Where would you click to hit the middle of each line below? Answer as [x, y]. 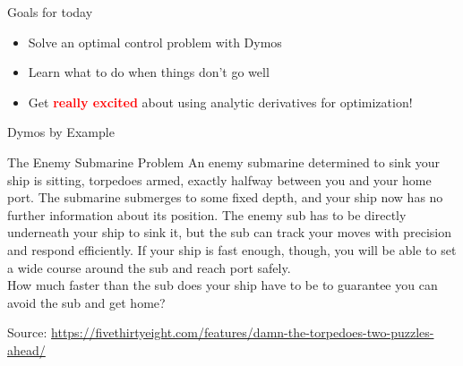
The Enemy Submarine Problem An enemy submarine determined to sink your [223, 162]
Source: [27, 332]
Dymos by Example [61, 132]
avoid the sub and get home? [86, 302]
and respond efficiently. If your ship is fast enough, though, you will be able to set [232, 249]
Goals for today [50, 12]
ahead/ [26, 349]
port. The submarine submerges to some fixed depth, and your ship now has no [225, 197]
